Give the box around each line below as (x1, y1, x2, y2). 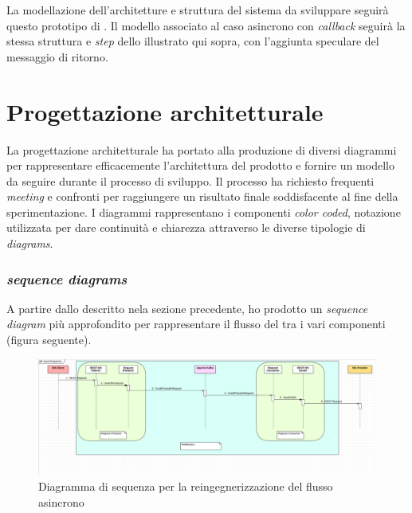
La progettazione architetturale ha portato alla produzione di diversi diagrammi (6, 141, 397, 158)
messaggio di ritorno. (6, 48, 108, 65)
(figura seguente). (6, 331, 92, 348)
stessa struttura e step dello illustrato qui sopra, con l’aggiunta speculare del (6, 33, 379, 49)
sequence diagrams (6, 268, 128, 288)
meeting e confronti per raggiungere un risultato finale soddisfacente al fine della (6, 188, 398, 205)
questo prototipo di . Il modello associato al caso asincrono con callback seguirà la (6, 17, 406, 33)
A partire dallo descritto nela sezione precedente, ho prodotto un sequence (6, 300, 368, 316)
